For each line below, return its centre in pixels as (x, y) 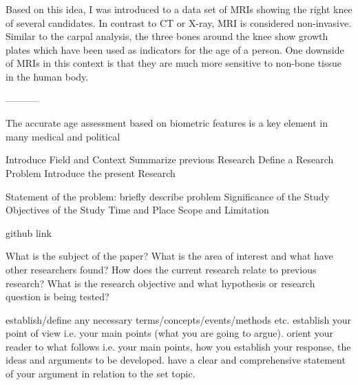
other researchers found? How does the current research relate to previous (161, 269)
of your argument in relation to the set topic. (101, 374)
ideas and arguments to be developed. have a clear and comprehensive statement (176, 360)
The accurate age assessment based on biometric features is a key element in (167, 123)
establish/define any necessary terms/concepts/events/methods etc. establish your (179, 319)
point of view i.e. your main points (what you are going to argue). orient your (169, 333)
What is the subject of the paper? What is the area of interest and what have (169, 256)
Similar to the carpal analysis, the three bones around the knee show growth (167, 36)
